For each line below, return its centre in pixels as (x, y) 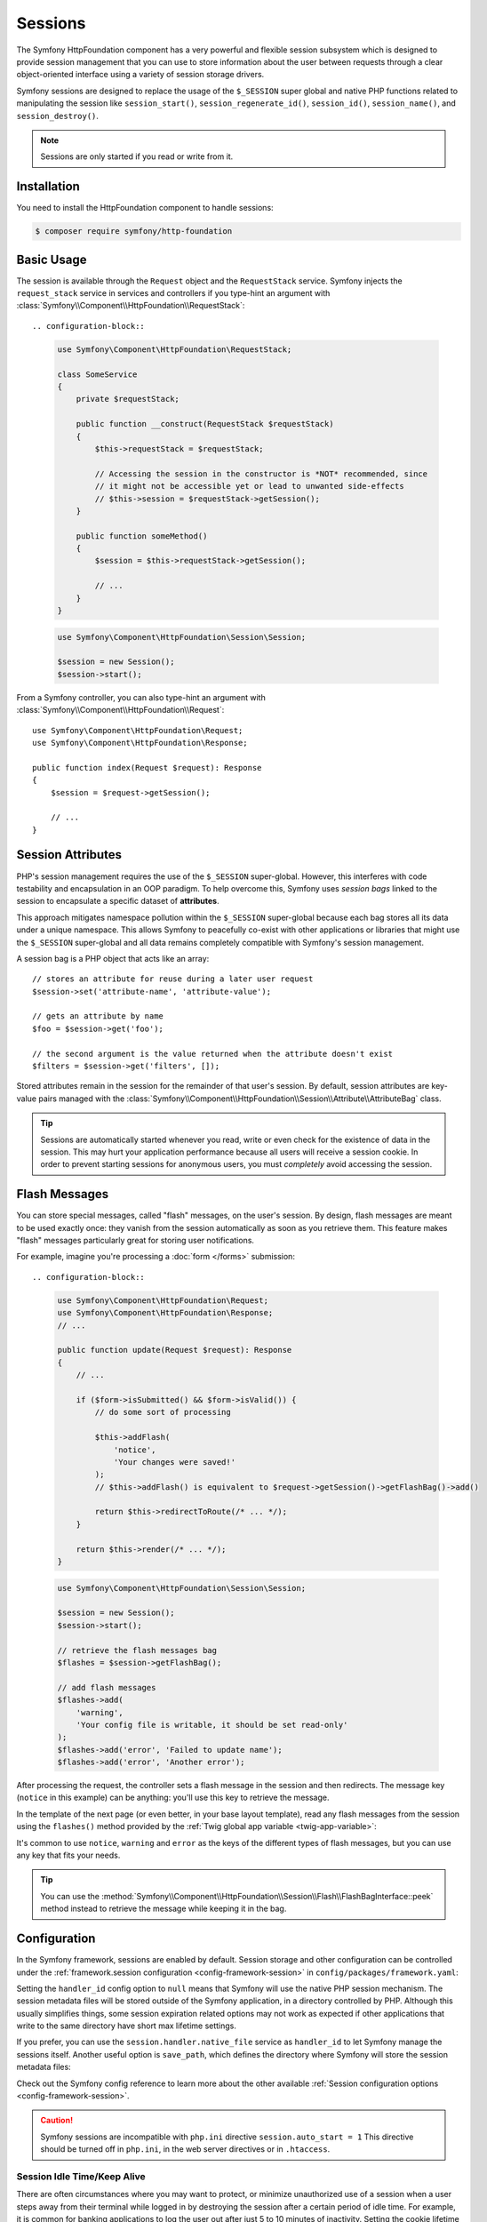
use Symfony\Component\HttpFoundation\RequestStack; (175, 349)
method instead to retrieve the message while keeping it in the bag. (164, 1909)
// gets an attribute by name (98, 1016)
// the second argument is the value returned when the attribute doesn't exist (213, 1054)
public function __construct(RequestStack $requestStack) (205, 424)
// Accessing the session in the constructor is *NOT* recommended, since (261, 474)
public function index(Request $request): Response (147, 767)
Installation (48, 187)
